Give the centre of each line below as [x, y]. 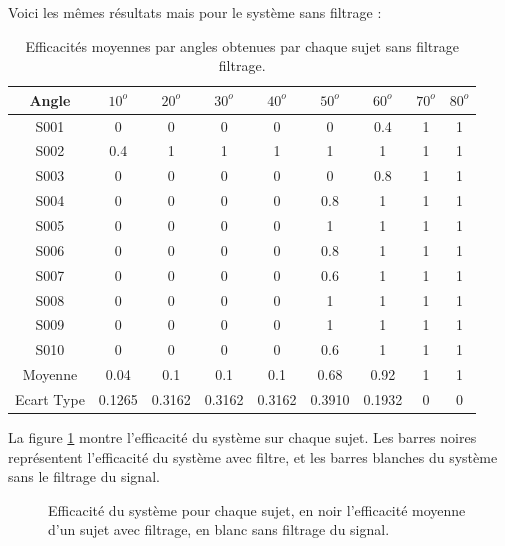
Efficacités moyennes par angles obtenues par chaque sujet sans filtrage [242, 45]
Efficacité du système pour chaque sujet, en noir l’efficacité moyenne [257, 509]
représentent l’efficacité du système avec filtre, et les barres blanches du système [253, 456]
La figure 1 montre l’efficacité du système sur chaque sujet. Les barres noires [242, 437]
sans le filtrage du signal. [84, 476]
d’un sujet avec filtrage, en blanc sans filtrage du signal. [219, 529]
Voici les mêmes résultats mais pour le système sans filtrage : [195, 12]
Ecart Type [50, 398]
